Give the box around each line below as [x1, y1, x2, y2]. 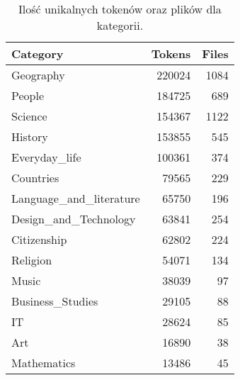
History [11, 128, 48, 145]
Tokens [151, 45, 191, 62]
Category [11, 45, 64, 62]
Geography [11, 67, 65, 83]
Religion [11, 252, 52, 268]
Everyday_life [11, 149, 81, 165]
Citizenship [11, 231, 67, 247]
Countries [11, 169, 59, 186]
